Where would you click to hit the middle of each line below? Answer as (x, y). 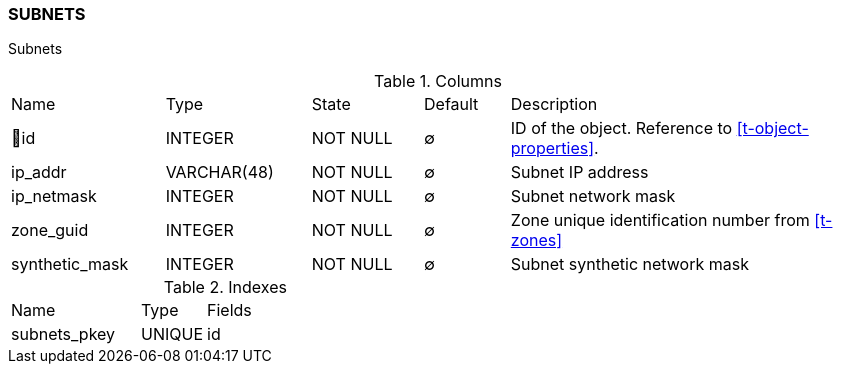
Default (451, 104)
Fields (229, 310)
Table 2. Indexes (225, 287)
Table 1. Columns (438, 81)
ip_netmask (54, 196)
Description (554, 104)
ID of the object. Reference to (621, 128)
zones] (536, 240)
